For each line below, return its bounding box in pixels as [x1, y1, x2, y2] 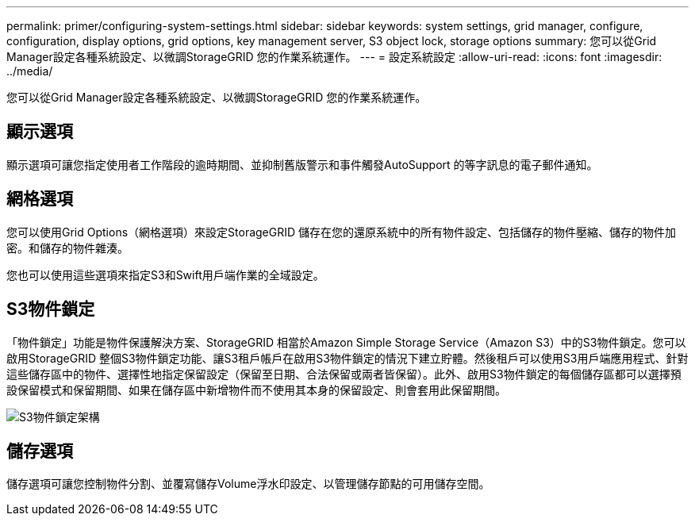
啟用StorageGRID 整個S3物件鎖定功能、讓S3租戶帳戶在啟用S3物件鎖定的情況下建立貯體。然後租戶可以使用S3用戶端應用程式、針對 [6, 351, 689, 365]
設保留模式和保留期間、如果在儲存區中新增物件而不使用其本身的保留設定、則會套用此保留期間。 [6, 382, 506, 397]
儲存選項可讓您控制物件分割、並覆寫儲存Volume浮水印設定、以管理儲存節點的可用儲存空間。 [6, 477, 490, 491]
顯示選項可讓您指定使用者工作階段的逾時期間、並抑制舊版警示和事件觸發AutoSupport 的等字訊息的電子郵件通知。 [6, 157, 598, 171]
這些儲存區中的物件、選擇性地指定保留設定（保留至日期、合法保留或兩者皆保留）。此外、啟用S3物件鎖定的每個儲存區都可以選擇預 [6, 367, 682, 381]
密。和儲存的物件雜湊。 [6, 240, 129, 255]
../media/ [6, 64, 53, 78]
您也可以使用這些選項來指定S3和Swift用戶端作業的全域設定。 [6, 267, 324, 282]
